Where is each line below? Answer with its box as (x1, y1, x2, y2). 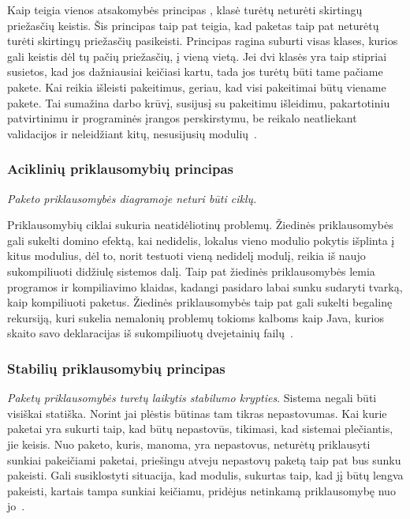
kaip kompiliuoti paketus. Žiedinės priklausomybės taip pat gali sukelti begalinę (7, 294, 393, 310)
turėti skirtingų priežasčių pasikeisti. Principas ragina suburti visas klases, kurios (7, 32, 398, 49)
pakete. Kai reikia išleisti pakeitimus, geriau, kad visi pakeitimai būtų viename (7, 78, 386, 95)
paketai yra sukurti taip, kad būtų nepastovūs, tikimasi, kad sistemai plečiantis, (7, 420, 393, 437)
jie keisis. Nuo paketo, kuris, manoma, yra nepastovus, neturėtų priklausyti (7, 435, 371, 452)
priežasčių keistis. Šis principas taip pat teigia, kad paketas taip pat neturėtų (7, 17, 379, 33)
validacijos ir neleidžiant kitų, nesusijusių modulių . (7, 125, 257, 141)
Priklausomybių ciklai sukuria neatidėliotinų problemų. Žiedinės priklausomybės (7, 216, 393, 233)
